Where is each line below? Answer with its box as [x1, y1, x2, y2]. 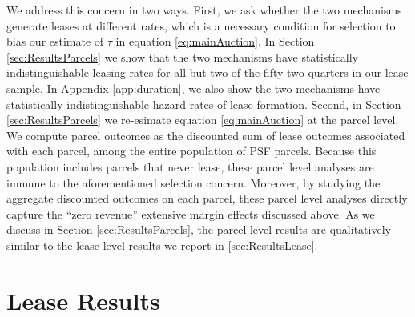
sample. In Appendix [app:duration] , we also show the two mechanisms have [6, 79, 381, 96]
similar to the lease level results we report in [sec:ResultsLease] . [6, 236, 318, 253]
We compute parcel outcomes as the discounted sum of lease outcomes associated [6, 126, 405, 143]
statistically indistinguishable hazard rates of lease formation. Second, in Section [6, 95, 401, 112]
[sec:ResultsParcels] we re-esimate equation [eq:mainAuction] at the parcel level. [6, 111, 399, 128]
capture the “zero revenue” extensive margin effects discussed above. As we [6, 205, 375, 222]
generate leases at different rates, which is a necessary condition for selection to [6, 17, 396, 34]
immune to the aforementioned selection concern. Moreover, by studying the [6, 174, 381, 191]
